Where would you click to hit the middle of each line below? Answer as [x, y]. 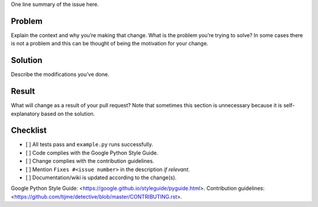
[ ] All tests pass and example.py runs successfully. [89, 144]
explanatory [25, 114]
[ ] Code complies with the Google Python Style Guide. [92, 153]
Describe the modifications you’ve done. [60, 74]
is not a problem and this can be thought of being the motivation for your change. [110, 44]
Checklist [29, 131]
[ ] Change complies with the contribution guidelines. [90, 161]
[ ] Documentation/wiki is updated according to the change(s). [101, 178]
